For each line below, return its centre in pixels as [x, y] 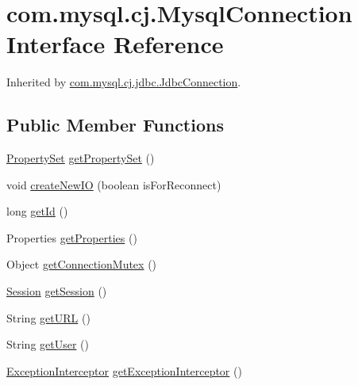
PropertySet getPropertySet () [81, 158]
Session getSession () [57, 291]
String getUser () [48, 344]
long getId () [37, 211]
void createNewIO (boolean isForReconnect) [114, 184]
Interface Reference [115, 44]
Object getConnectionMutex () [82, 264]
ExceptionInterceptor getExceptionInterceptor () [124, 370]
